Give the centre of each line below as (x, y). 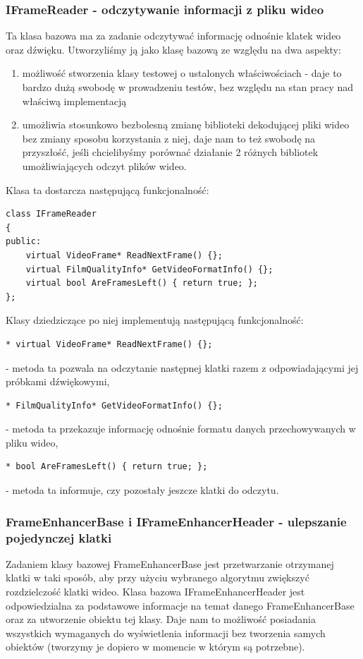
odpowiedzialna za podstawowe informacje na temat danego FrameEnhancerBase (180, 605)
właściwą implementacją (74, 101)
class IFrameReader (51, 214)
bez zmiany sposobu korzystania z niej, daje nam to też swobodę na (169, 138)
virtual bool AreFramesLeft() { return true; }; (142, 283)
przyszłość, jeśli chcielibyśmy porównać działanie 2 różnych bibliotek (170, 152)
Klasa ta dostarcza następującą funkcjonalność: (107, 189)
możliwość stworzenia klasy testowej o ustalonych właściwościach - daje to (182, 73)
